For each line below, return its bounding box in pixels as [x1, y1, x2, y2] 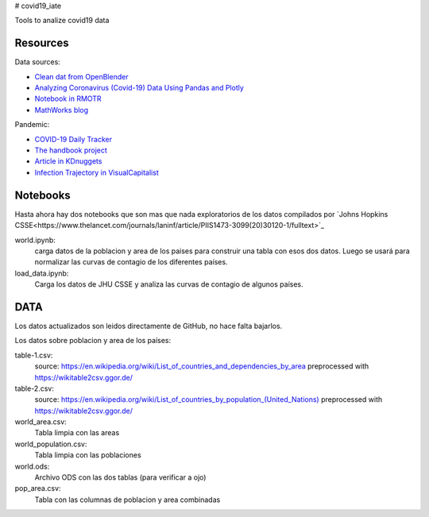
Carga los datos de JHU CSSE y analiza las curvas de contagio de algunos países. [34, 280, 303, 289]
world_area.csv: [14, 417, 67, 426]
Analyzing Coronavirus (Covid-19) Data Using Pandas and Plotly [34, 83, 244, 93]
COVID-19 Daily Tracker [34, 134, 113, 144]
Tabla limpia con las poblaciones [34, 450, 142, 460]
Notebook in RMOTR [34, 94, 102, 103]
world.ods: [14, 461, 50, 471]
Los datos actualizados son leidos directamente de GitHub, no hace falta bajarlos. [14, 321, 283, 330]
